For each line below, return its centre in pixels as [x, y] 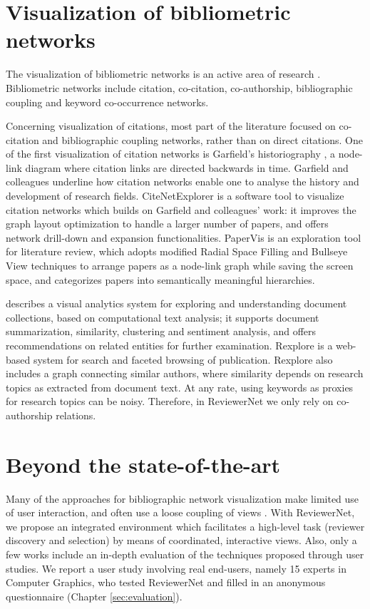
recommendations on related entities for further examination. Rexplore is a [169, 345]
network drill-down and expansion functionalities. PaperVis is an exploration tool [184, 237]
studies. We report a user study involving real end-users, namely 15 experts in [176, 568]
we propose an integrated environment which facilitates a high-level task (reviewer [185, 526]
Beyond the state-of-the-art [143, 464]
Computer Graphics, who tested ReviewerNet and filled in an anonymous [166, 582]
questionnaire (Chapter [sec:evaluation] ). [94, 596]
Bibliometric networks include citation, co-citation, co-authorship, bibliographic [179, 87]
